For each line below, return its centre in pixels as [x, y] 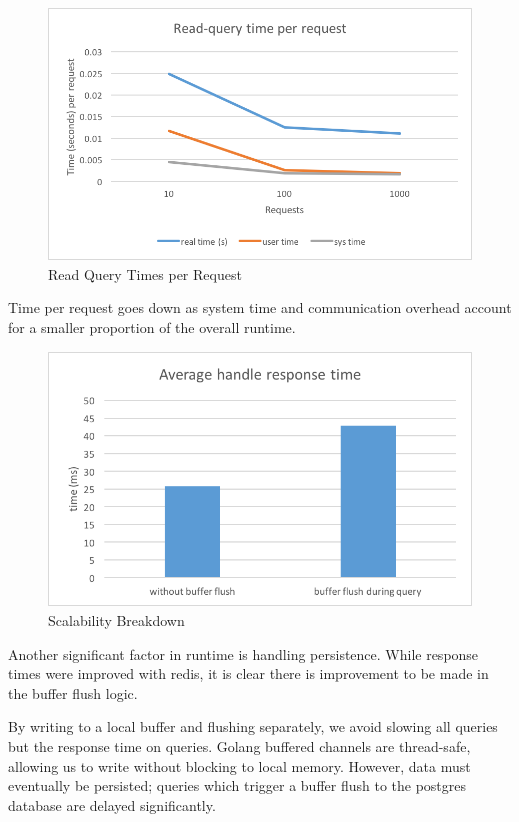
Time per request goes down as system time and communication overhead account [260, 307]
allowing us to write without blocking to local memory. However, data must [239, 765]
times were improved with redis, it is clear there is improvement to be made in [248, 673]
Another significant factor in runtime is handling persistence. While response [243, 653]
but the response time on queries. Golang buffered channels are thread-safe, [239, 746]
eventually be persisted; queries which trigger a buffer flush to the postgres [237, 785]
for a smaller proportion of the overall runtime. [152, 327]
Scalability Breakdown [116, 620]
